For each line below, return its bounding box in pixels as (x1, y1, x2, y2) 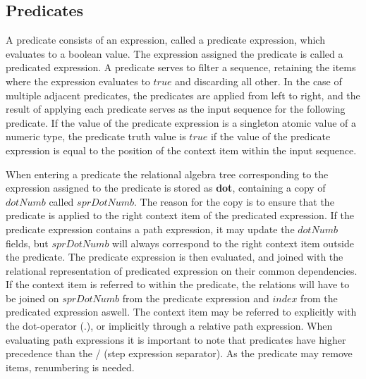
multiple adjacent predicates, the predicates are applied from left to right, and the (6, 87, 360, 102)
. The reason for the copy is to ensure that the (134, 194, 334, 209)
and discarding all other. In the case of (175, 73, 342, 88)
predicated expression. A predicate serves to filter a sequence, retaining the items (6, 60, 356, 75)
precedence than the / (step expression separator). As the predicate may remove (6, 346, 353, 361)
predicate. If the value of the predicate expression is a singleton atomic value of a (6, 115, 356, 130)
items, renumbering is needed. (6, 359, 135, 374)
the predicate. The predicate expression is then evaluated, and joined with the (6, 249, 343, 264)
